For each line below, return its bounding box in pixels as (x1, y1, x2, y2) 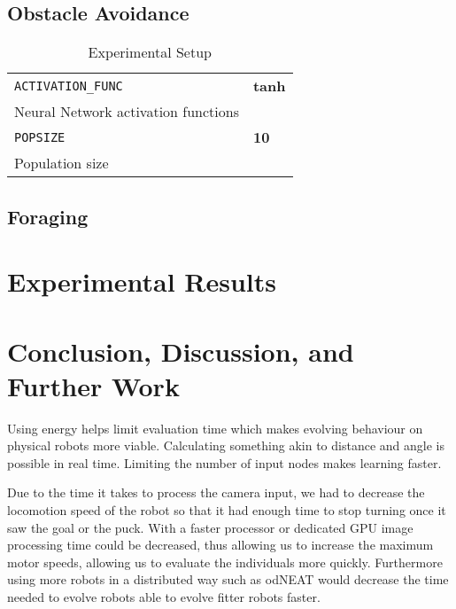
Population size (14, 152, 109, 174)
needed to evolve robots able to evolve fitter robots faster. (7, 588, 321, 606)
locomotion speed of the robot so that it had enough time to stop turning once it (7, 501, 446, 519)
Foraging (7, 202, 89, 230)
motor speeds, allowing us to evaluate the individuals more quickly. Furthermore (7, 552, 443, 571)
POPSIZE (14, 129, 66, 144)
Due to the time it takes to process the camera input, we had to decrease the (7, 483, 425, 502)
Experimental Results (7, 263, 276, 300)
